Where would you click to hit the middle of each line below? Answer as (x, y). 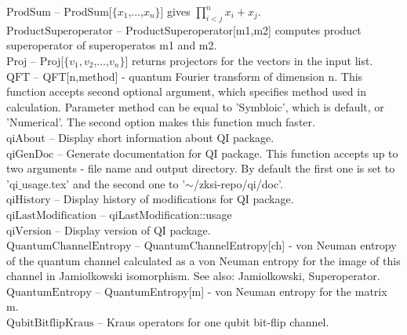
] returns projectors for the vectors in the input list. (249, 60)
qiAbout (26, 138)
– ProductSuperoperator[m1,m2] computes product (239, 29)
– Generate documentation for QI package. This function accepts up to (227, 153)
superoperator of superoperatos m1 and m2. (112, 45)
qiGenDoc (30, 154)
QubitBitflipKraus (50, 324)
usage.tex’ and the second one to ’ (104, 183)
